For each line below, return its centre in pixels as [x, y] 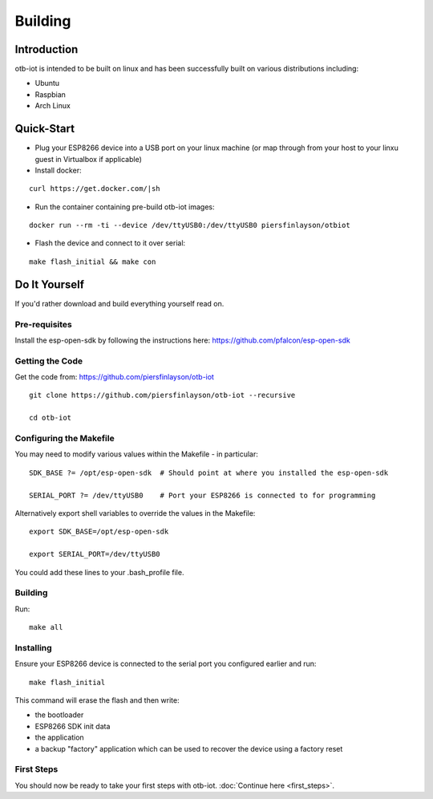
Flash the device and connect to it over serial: [110, 243]
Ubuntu [47, 83]
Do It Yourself [49, 284]
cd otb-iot [51, 418]
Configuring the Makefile [65, 438]
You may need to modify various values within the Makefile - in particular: [136, 454]
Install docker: [58, 170]
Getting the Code [49, 361]
